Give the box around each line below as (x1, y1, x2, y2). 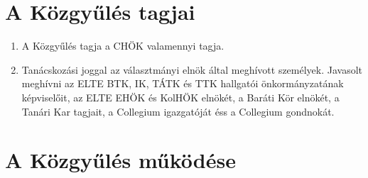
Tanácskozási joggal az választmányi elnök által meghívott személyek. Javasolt (21, 62, 363, 77)
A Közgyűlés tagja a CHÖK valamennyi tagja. (21, 38, 224, 53)
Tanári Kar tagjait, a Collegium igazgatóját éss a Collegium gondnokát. (21, 104, 335, 118)
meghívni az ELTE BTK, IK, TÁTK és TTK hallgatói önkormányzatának (21, 76, 344, 91)
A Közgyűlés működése (5, 145, 236, 174)
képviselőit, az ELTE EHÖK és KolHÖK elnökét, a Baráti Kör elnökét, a (21, 89, 340, 104)
